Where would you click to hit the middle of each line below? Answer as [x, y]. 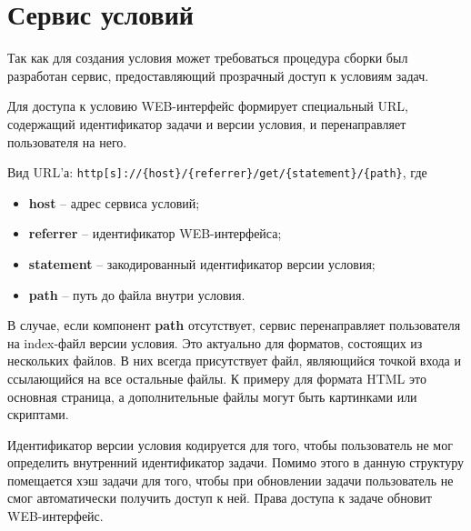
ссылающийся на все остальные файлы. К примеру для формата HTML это [217, 378]
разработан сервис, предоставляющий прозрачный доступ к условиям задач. [218, 75]
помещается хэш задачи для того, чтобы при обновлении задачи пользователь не [230, 480]
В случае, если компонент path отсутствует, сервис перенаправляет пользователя [234, 325]
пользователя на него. [67, 141]
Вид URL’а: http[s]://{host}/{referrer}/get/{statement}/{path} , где [217, 172]
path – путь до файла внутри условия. [137, 294]
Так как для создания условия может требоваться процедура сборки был [208, 58]
